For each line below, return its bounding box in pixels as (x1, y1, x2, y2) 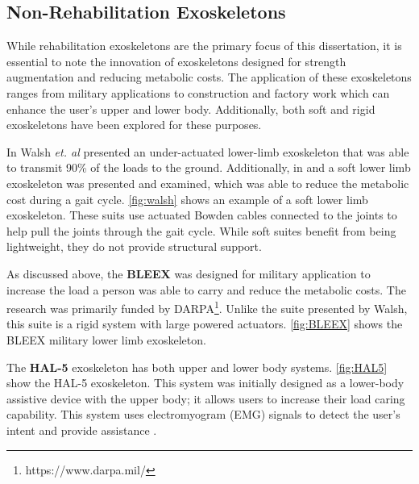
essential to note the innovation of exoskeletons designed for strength (6, 52, 346, 69)
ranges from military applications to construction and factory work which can (6, 84, 390, 101)
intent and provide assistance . (6, 421, 157, 438)
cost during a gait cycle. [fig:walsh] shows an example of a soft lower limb (6, 190, 368, 207)
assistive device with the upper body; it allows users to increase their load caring (6, 390, 405, 407)
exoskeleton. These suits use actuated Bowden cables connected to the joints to (6, 207, 397, 223)
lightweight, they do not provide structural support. (6, 238, 262, 255)
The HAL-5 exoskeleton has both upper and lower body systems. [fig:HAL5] (6, 358, 388, 375)
